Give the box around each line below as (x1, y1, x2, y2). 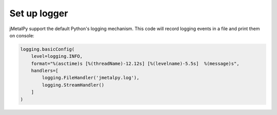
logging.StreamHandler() (42, 82, 105, 88)
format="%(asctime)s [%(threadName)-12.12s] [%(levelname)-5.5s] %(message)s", (31, 60, 240, 66)
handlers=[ (31, 68, 58, 74)
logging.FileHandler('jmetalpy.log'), (42, 75, 140, 81)
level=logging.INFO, (31, 54, 83, 59)
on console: (9, 32, 34, 38)
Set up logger (9, 8, 68, 19)
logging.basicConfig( (20, 46, 75, 52)
